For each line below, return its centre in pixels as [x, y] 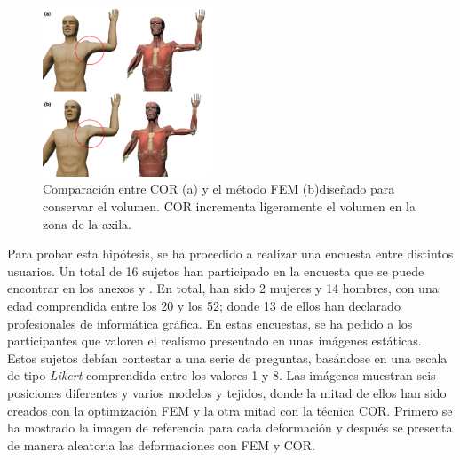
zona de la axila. [87, 223]
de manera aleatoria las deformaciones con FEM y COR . [161, 444]
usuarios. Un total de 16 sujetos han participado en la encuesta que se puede [216, 270]
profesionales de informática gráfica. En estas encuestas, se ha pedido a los [210, 323]
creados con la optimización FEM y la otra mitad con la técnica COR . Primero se [230, 410]
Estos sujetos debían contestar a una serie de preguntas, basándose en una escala [227, 357]
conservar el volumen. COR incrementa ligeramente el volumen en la [229, 206]
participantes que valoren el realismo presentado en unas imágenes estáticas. [214, 341]
